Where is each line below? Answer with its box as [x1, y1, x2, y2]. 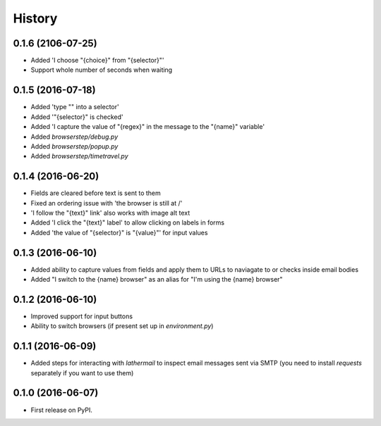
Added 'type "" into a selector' [30, 103, 119, 111]
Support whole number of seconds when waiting [30, 65, 173, 74]
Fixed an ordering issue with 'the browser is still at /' [30, 199, 183, 207]
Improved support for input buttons [30, 312, 133, 320]
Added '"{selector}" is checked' [30, 113, 123, 121]
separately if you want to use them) [30, 368, 134, 377]
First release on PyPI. [30, 406, 93, 414]
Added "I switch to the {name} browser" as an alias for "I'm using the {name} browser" [30, 275, 283, 284]
